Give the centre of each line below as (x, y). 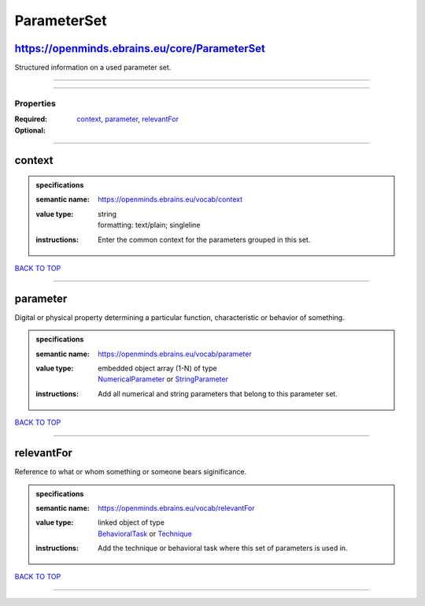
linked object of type (131, 522)
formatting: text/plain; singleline (149, 225)
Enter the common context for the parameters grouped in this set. (204, 240)
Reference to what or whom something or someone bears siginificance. (131, 472)
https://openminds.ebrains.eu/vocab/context (170, 199)
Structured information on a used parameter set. (93, 68)
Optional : (30, 130)
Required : (31, 119)
